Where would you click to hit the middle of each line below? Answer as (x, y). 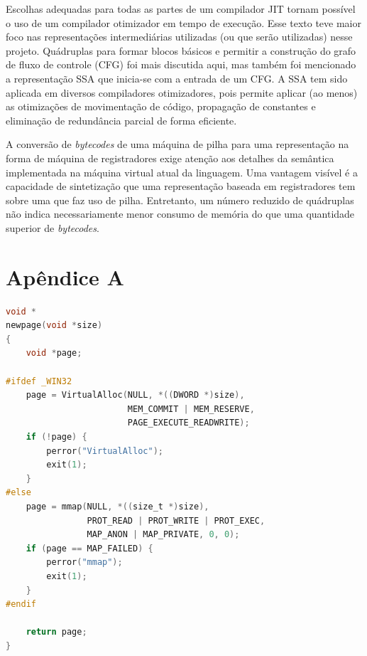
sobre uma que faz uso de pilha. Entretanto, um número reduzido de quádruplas (180, 200)
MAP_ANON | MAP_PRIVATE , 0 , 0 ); (163, 535)
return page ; (56, 632)
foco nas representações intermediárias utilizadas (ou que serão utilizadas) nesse (179, 37)
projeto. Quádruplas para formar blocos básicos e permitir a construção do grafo (181, 50)
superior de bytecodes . (53, 227)
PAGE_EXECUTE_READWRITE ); (188, 423)
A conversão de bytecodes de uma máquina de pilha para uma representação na (177, 144)
